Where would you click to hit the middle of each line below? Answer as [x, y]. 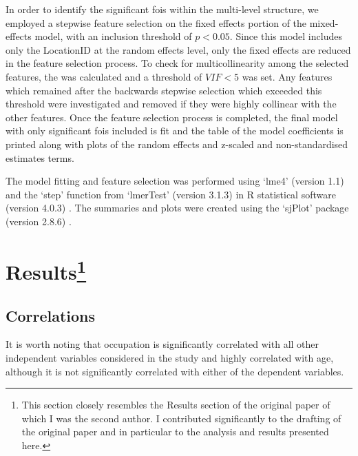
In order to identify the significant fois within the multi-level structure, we [162, 9]
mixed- [324, 22]
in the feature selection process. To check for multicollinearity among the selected [177, 63]
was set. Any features [287, 76]
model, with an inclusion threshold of [113, 36]
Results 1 [46, 270]
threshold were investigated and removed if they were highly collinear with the [171, 104]
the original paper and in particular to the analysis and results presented [175, 432]
